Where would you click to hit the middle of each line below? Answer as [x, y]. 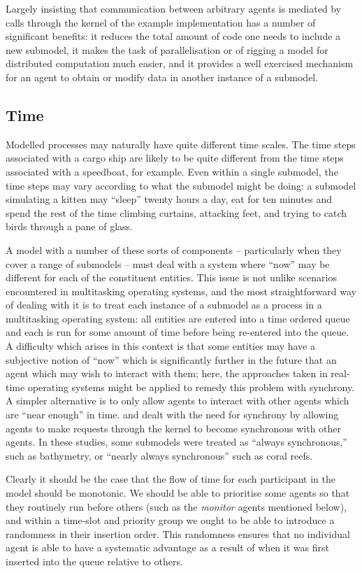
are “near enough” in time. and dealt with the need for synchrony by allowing [172, 415]
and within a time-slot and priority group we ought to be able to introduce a [170, 520]
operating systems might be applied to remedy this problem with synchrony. [191, 387]
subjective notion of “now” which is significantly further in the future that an [171, 359]
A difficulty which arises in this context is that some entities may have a [160, 346]
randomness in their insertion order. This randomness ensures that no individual [178, 533]
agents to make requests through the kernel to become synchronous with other [174, 428]
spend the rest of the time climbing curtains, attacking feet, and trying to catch [176, 212]
